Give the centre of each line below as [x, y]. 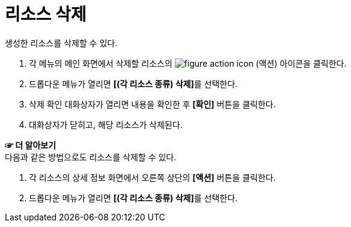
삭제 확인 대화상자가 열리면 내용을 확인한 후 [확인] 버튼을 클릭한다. [152, 104]
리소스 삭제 [46, 14]
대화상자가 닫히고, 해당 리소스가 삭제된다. [106, 124]
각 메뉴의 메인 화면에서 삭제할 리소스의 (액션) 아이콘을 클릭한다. [188, 63]
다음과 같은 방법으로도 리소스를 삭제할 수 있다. [91, 157]
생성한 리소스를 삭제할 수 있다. [61, 43]
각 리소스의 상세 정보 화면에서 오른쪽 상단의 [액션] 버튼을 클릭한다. [152, 177]
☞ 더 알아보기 [31, 145]
